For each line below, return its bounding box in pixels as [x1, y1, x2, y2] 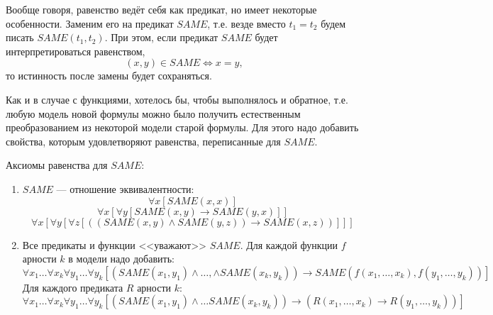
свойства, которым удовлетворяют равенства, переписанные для [6, 133, 281, 148]
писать [6, 30, 34, 45]
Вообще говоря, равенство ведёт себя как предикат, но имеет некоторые [6, 2, 317, 16]
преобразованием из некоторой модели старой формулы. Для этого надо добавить [6, 120, 359, 135]
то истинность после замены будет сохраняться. [6, 68, 212, 83]
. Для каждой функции [240, 237, 338, 252]
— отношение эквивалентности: [56, 181, 194, 196]
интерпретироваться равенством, [6, 43, 145, 58]
